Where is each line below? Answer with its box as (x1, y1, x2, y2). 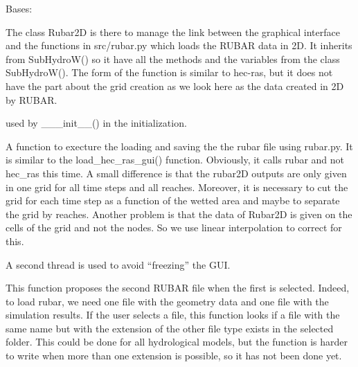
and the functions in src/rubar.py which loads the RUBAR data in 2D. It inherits (6, 38, 352, 53)
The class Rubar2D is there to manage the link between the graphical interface (6, 24, 340, 39)
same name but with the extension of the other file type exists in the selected (6, 321, 334, 335)
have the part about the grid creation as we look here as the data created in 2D (6, 78, 344, 93)
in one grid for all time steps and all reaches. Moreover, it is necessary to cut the (6, 179, 348, 194)
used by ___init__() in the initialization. (6, 116, 187, 130)
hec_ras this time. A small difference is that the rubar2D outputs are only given (6, 165, 347, 180)
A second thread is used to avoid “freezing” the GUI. (6, 257, 231, 271)
